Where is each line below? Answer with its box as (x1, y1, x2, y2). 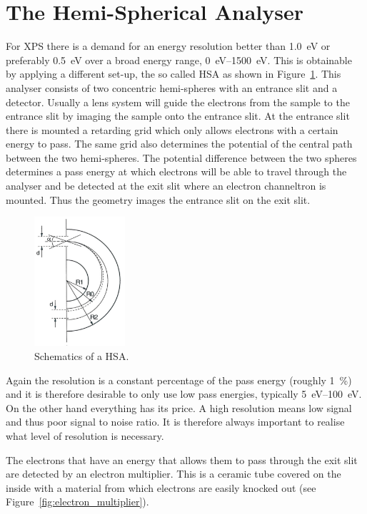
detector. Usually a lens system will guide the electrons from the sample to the (6, 94, 350, 109)
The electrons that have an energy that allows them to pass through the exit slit (6, 452, 358, 467)
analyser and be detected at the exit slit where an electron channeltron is (6, 178, 326, 193)
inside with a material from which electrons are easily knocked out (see (6, 480, 316, 495)
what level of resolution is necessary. (6, 428, 164, 443)
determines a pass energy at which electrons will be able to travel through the (6, 164, 347, 179)
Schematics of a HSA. (34, 349, 129, 364)
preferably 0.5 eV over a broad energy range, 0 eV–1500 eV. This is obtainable (6, 52, 352, 67)
